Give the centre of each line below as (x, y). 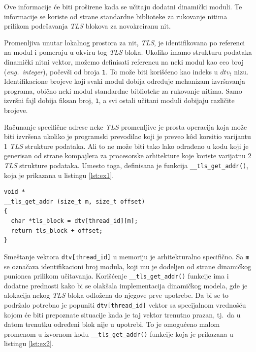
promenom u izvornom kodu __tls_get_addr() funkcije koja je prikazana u (119, 334)
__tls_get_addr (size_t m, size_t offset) (75, 201)
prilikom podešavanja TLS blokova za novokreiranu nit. (87, 26)
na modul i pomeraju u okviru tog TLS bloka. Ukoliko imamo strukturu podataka (128, 52)
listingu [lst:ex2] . (29, 343)
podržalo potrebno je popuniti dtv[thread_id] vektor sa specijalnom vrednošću (125, 304)
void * (15, 192)
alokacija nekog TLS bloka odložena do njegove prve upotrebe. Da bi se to (116, 295)
